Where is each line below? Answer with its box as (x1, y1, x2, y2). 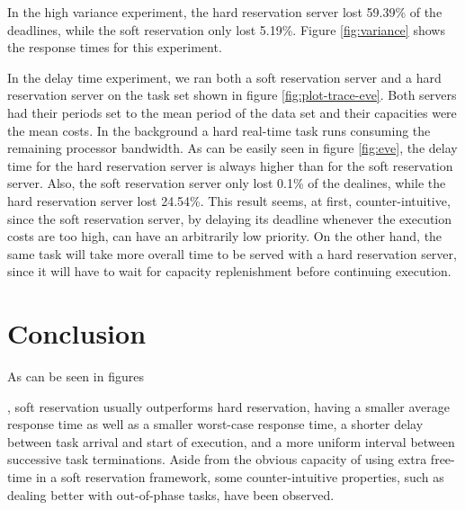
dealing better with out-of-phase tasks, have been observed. (7, 485, 335, 504)
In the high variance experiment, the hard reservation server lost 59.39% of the (7, 3, 443, 21)
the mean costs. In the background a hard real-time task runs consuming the (7, 121, 431, 139)
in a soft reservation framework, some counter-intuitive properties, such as (35, 468, 444, 486)
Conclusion (7, 315, 147, 352)
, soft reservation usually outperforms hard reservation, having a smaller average (7, 397, 450, 416)
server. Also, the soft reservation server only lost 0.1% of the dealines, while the (7, 174, 446, 192)
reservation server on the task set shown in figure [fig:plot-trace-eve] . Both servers (7, 85, 457, 104)
